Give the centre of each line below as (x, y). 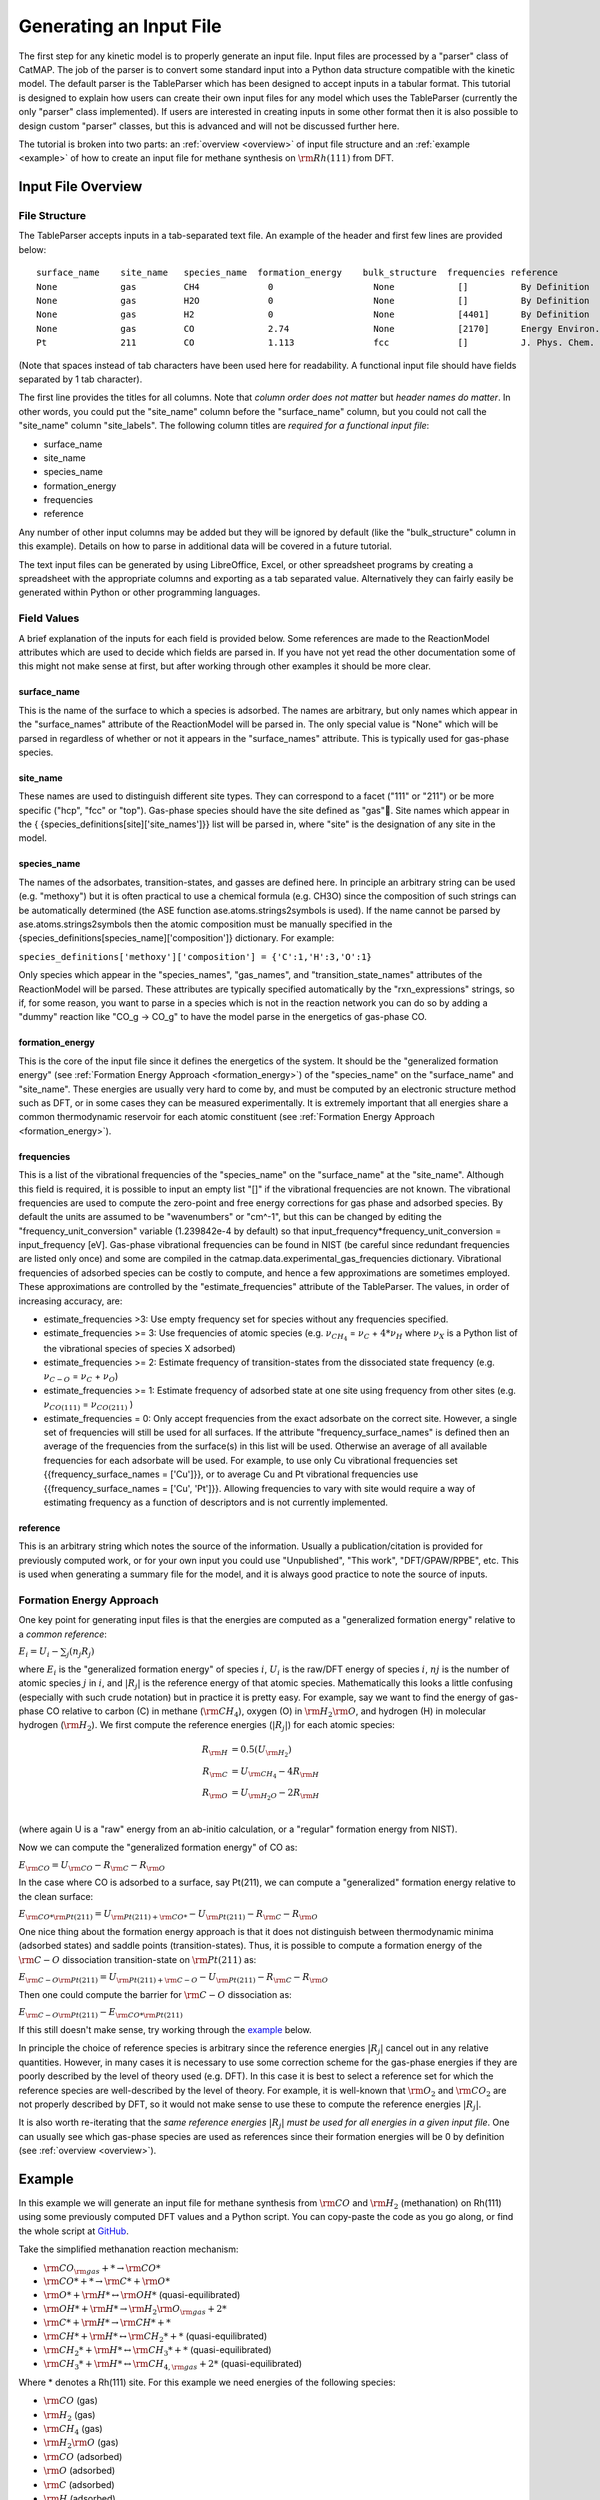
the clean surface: (56, 1896)
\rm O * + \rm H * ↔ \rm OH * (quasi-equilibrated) (142, 2294)
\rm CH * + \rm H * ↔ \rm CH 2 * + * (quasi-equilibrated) (155, 2337)
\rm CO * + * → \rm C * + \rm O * (106, 2281)
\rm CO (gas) (71, 2401)
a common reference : (62, 1634)
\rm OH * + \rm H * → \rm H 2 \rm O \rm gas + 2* (135, 2310)
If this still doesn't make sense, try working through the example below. (165, 2029)
